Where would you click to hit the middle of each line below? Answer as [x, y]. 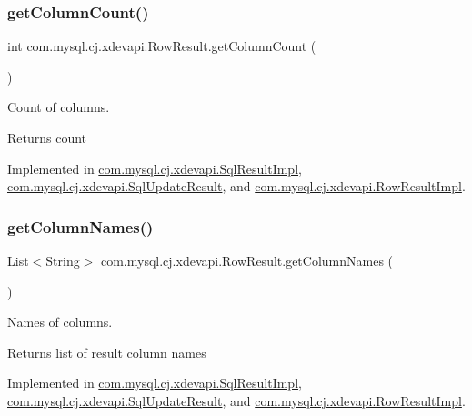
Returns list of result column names [107, 352]
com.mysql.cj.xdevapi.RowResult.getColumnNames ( [247, 260]
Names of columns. [60, 322]
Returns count [47, 137]
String [63, 260]
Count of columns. [59, 107]
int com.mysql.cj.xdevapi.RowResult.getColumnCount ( [162, 46]
